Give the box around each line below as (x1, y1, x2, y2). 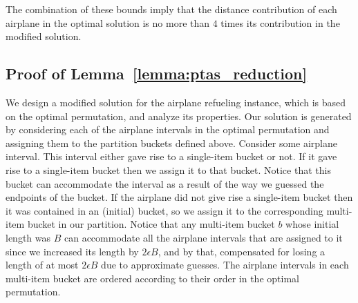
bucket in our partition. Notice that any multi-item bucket (27, 217, 275, 231)
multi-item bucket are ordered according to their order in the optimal (6, 271, 299, 285)
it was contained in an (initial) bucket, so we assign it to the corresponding (6, 203, 323, 217)
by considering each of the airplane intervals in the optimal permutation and (6, 122, 330, 137)
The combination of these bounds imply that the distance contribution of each (6, 2, 337, 16)
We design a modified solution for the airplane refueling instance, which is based (6, 95, 346, 109)
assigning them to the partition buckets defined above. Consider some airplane (6, 135, 338, 150)
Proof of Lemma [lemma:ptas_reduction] (6, 63, 308, 84)
